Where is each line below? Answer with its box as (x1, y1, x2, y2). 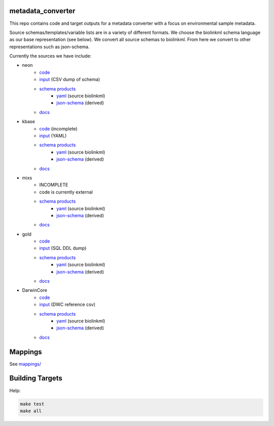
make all (20, 408, 42, 414)
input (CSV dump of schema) (39, 76, 100, 83)
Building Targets (9, 374, 63, 382)
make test (20, 401, 45, 407)
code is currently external (39, 189, 93, 195)
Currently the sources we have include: (9, 53, 91, 59)
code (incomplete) (39, 126, 78, 132)
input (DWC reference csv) (39, 301, 96, 307)
